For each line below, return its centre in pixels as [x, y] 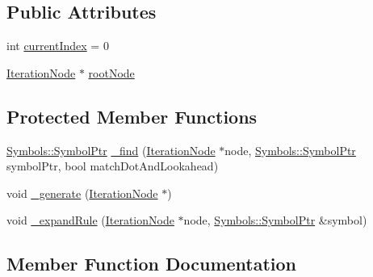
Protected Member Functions [132, 116]
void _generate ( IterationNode [82, 193]
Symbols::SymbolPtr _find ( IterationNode [111, 150]
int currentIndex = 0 [58, 46]
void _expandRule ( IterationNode [90, 220]
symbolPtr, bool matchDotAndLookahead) [113, 166]
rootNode [111, 72]
